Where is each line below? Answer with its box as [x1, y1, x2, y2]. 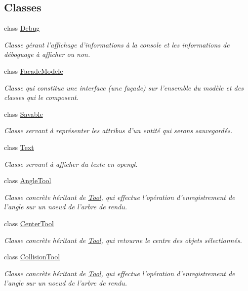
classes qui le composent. [4, 92, 79, 102]
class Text [4, 142, 34, 152]
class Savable [4, 108, 43, 119]
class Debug [4, 23, 40, 33]
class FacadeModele [4, 65, 63, 76]
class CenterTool [4, 218, 54, 228]
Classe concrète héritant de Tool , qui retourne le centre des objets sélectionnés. [4, 235, 242, 245]
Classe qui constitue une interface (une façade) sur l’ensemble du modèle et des [4, 82, 244, 93]
